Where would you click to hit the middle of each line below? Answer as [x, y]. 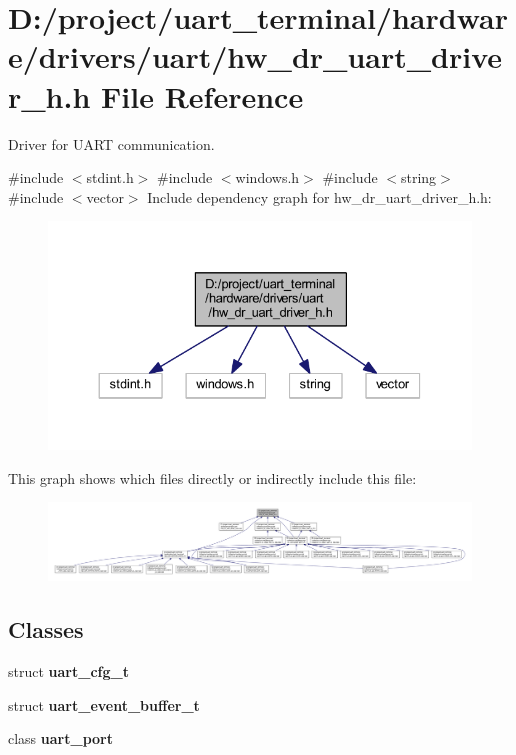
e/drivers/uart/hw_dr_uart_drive [255, 56]
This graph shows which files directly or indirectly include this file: [212, 477]
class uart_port [60, 738]
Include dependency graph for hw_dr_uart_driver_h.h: [319, 196]
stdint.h [110, 177]
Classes [46, 629]
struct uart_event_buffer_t [104, 704]
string [418, 177]
